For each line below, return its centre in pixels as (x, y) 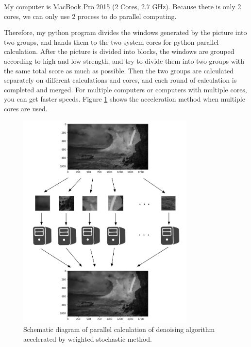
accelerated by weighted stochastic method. (88, 338)
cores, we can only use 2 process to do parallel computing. (90, 16)
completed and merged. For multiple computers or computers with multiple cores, (125, 89)
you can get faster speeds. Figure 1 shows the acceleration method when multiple (125, 99)
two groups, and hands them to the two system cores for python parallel (111, 42)
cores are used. (26, 108)
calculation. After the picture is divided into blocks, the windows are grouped (119, 51)
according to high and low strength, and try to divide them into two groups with (124, 61)
